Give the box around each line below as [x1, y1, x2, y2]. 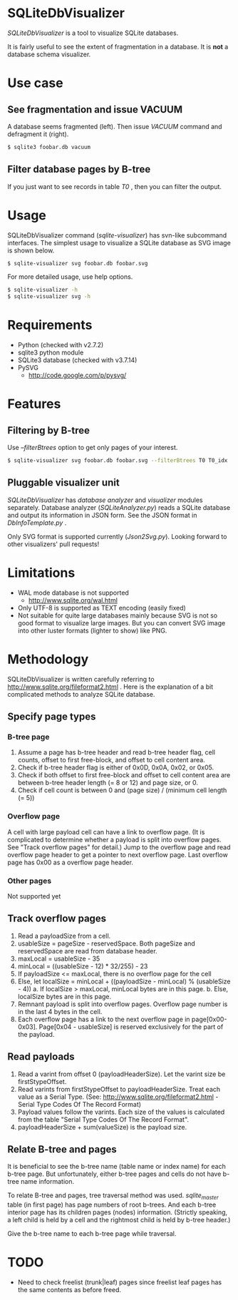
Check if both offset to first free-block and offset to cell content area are [17, 771, 231, 779]
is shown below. [7, 246, 55, 255]
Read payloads [7, 1050, 75, 1063]
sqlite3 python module [17, 348, 84, 357]
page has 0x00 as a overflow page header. [7, 858, 134, 866]
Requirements [7, 317, 93, 333]
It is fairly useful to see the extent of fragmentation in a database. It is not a [7, 42, 229, 51]
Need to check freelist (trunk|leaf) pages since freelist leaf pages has [17, 1278, 222, 1286]
